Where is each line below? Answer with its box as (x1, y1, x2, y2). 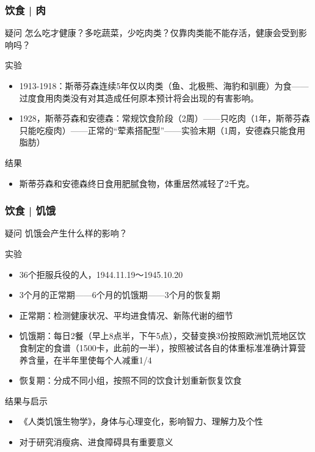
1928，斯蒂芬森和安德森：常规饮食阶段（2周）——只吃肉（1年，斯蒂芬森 (19, 112, 310, 125)
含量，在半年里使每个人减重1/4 (27, 353, 152, 366)
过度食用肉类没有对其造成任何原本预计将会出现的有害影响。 (19, 91, 259, 104)
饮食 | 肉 (5, 2, 46, 17)
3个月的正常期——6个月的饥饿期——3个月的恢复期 (19, 288, 220, 301)
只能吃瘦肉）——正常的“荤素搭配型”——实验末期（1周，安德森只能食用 (19, 123, 306, 136)
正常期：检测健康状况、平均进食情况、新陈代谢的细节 (19, 308, 233, 321)
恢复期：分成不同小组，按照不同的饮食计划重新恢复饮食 (19, 374, 242, 387)
